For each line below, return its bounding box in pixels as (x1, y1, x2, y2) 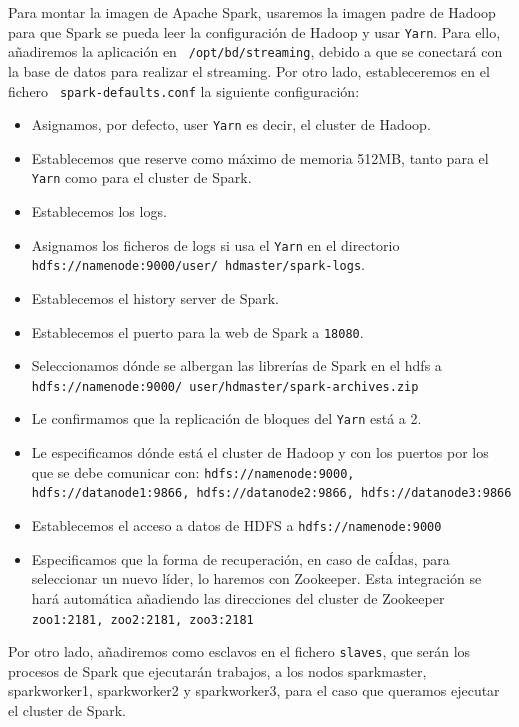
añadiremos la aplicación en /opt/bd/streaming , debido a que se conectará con (8, 41, 503, 62)
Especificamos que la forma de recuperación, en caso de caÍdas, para (31, 548, 450, 569)
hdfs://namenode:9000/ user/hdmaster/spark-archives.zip (31, 379, 419, 394)
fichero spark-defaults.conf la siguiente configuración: (8, 80, 360, 101)
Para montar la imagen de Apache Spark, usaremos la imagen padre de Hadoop (8, 2, 496, 22)
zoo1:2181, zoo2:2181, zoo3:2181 (31, 612, 254, 627)
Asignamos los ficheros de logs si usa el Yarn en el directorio (31, 234, 400, 255)
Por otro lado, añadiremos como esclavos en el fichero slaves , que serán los (8, 641, 471, 662)
